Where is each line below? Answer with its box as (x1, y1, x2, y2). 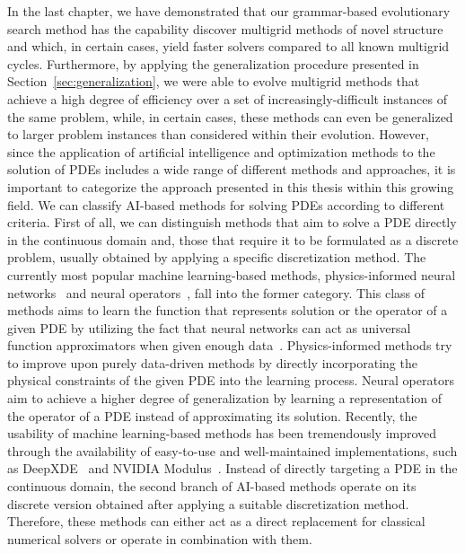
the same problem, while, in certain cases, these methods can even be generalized (7, 107, 453, 126)
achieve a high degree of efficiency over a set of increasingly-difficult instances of (7, 89, 447, 108)
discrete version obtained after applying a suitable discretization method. (7, 494, 409, 513)
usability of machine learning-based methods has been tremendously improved (7, 424, 437, 443)
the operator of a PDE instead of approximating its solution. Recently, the (7, 406, 417, 425)
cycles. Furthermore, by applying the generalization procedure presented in (7, 54, 419, 73)
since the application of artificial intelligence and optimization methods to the (7, 142, 435, 161)
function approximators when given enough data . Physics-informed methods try (7, 336, 452, 355)
